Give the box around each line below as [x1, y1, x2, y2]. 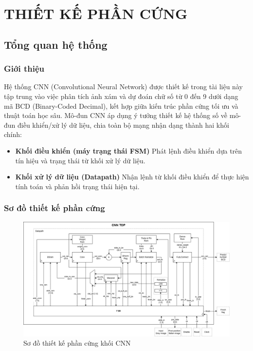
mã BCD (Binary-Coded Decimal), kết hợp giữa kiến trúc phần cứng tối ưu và [4, 100, 238, 111]
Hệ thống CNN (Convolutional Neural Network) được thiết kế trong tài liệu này [4, 81, 243, 92]
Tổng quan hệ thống [4, 37, 108, 52]
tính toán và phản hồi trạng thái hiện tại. [15, 181, 140, 191]
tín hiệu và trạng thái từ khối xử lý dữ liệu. [15, 155, 145, 165]
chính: [4, 129, 22, 139]
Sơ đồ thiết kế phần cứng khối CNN [23, 338, 131, 348]
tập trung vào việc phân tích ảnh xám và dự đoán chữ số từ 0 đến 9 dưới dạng [4, 91, 238, 101]
